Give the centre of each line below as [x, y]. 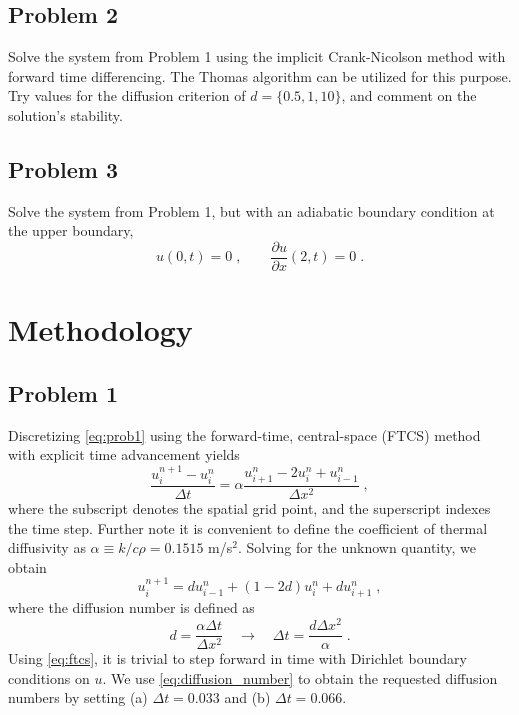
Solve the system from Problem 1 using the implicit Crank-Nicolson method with [257, 56]
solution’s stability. [65, 114]
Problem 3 [63, 168]
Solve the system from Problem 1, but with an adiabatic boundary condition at [251, 210]
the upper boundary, [71, 230]
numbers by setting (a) [78, 697]
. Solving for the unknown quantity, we [357, 547]
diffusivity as [47, 547]
